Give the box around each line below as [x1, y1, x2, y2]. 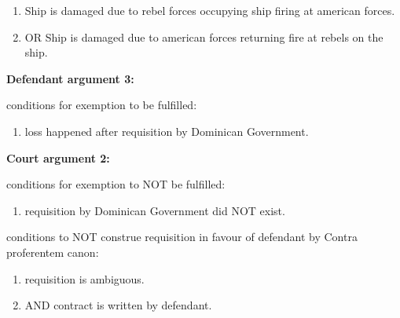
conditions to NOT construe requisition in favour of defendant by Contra [6, 228, 358, 245]
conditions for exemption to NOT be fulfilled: [6, 176, 226, 192]
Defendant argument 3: [6, 70, 134, 86]
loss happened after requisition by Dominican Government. [24, 122, 309, 139]
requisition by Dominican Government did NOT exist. [24, 202, 285, 218]
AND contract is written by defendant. [24, 297, 212, 313]
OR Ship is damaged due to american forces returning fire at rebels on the [24, 28, 383, 45]
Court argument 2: [6, 149, 110, 166]
